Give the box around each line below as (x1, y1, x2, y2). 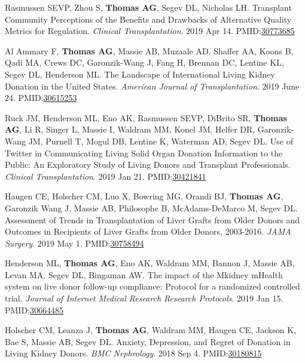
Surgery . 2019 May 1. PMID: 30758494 (5, 236, 144, 249)
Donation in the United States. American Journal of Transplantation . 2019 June (5, 79, 300, 92)
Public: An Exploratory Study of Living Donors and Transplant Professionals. (5, 158, 291, 171)
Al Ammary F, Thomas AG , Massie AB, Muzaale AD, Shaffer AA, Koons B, (5, 44, 294, 57)
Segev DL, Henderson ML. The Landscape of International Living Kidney (5, 67, 275, 80)
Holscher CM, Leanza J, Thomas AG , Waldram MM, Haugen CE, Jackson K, (5, 324, 297, 336)
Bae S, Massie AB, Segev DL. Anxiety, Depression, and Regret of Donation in (5, 335, 291, 347)
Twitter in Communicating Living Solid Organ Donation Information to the (5, 146, 283, 159)
